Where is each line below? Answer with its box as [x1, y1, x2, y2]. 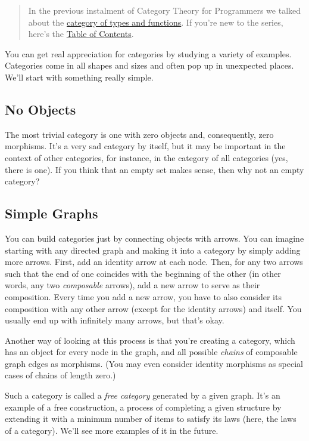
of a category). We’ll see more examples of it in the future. [5, 424, 219, 436]
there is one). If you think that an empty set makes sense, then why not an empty [5, 163, 304, 175]
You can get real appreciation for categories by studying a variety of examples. [5, 47, 292, 60]
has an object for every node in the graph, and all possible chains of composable [5, 346, 298, 358]
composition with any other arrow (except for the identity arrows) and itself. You [5, 302, 302, 314]
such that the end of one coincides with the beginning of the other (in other [5, 267, 281, 279]
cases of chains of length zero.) [5, 369, 116, 381]
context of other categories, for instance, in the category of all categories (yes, [5, 151, 288, 164]
